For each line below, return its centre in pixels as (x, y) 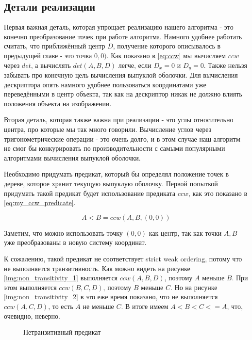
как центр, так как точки (185, 233)
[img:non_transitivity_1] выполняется (61, 278)
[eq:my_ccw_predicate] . (40, 202)
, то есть (61, 306)
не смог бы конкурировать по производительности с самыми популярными (115, 148)
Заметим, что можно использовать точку (63, 233)
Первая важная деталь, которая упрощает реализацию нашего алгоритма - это (119, 27)
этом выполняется (30, 287)
